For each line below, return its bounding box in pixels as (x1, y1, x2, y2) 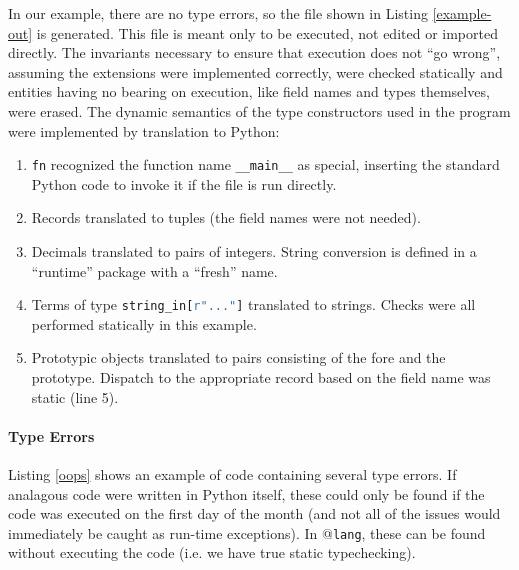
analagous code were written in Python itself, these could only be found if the (8, 483, 485, 504)
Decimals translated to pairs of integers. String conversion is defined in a (31, 241, 477, 261)
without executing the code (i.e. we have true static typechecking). (8, 542, 416, 563)
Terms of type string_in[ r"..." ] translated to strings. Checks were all (31, 294, 476, 315)
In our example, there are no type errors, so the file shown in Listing (8, 3, 428, 23)
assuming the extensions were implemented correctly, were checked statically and (8, 61, 503, 82)
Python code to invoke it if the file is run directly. (31, 173, 337, 194)
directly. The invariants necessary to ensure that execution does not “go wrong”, (8, 42, 501, 63)
